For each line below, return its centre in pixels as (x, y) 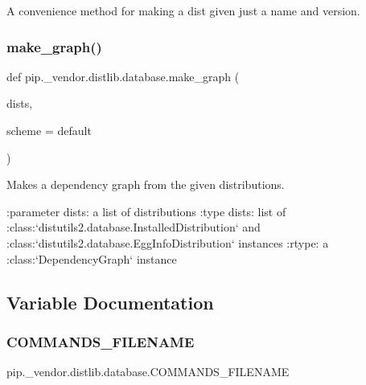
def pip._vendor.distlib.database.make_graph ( (123, 76)
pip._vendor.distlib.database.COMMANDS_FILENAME (148, 372)
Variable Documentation (110, 302)
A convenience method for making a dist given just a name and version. (183, 10)
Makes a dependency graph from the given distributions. (146, 184)
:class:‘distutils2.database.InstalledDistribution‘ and (134, 227)
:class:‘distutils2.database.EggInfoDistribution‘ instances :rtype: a (168, 242)
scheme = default (49, 130)
